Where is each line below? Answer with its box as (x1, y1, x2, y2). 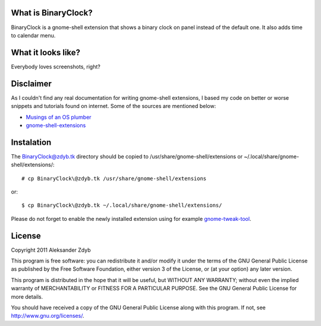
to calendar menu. (11, 31, 56, 39)
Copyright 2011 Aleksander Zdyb (11, 246, 91, 254)
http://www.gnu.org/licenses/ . (11, 312, 84, 319)
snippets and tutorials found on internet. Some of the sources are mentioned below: (11, 103, 216, 110)
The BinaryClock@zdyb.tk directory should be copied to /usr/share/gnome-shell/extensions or (11, 153, 243, 160)
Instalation (11, 137, 52, 147)
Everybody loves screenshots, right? (11, 63, 100, 70)
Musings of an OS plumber (26, 113, 92, 121)
